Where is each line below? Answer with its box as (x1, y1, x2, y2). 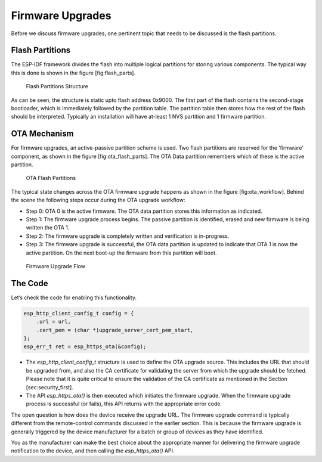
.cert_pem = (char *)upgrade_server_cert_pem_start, (36, 327, 194, 333)
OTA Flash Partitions (26, 175, 76, 182)
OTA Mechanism (11, 129, 74, 139)
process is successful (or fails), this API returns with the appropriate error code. (26, 400, 222, 408)
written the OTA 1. (26, 224, 70, 231)
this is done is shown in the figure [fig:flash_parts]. (11, 69, 136, 76)
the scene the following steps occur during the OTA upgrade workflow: (11, 197, 185, 204)
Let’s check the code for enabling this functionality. (11, 294, 137, 301)
